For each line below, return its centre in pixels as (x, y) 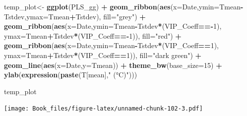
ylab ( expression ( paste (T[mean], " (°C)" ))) (71, 75)
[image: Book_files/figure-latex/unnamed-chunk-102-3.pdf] (103, 109)
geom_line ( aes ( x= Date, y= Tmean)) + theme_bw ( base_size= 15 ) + (113, 65)
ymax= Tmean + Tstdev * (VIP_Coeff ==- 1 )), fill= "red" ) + (93, 35)
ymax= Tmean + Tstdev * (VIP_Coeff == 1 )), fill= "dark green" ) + (103, 55)
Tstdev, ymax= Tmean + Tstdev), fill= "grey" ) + (75, 16)
